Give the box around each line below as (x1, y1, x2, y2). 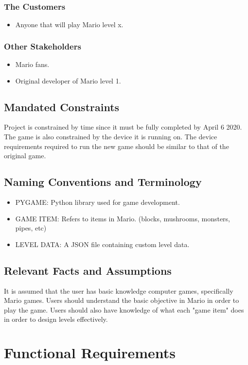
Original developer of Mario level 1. (15, 75, 121, 85)
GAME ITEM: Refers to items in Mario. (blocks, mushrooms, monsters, (15, 213, 230, 223)
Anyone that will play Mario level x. (15, 19, 124, 30)
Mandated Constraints (4, 99, 120, 114)
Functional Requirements (4, 343, 176, 363)
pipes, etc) (15, 223, 47, 233)
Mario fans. (15, 59, 50, 69)
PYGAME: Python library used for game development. (15, 197, 180, 207)
